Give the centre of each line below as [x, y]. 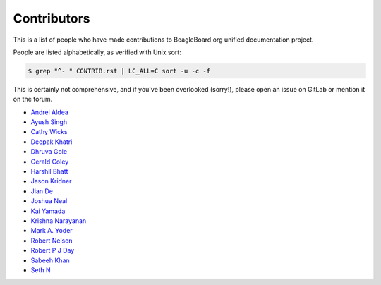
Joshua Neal [49, 201]
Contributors [52, 18]
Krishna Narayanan [59, 220]
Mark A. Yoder [52, 231]
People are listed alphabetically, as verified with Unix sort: [97, 52]
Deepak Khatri [52, 142]
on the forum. [33, 99]
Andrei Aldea [49, 112]
